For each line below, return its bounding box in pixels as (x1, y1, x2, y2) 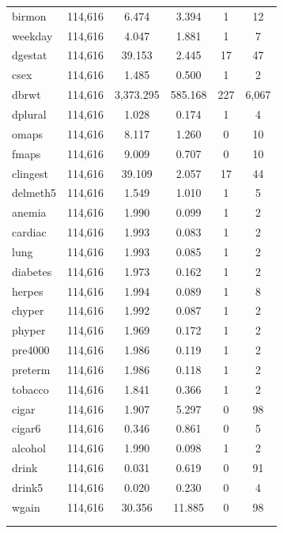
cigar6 (12, 420, 41, 437)
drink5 (12, 479, 43, 495)
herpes (12, 282, 43, 299)
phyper (12, 322, 46, 338)
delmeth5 (12, 184, 56, 201)
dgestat (12, 47, 47, 63)
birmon (12, 7, 47, 24)
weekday (12, 27, 53, 43)
